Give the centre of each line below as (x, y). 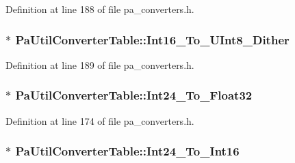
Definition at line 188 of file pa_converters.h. (100, 9)
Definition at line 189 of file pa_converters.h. (100, 64)
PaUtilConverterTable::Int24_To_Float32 (134, 95)
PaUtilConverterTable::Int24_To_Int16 (127, 151)
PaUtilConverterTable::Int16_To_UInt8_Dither (152, 39)
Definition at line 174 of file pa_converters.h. (100, 120)
